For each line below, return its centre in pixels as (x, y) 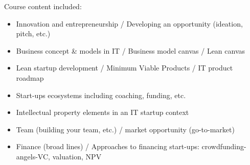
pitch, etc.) (33, 33)
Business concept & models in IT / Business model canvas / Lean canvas (131, 50)
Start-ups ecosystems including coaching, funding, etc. (101, 95)
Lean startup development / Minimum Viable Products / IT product (124, 68)
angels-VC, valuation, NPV (59, 156)
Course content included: (43, 6)
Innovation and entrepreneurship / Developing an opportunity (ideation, (129, 23)
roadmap (30, 77)
